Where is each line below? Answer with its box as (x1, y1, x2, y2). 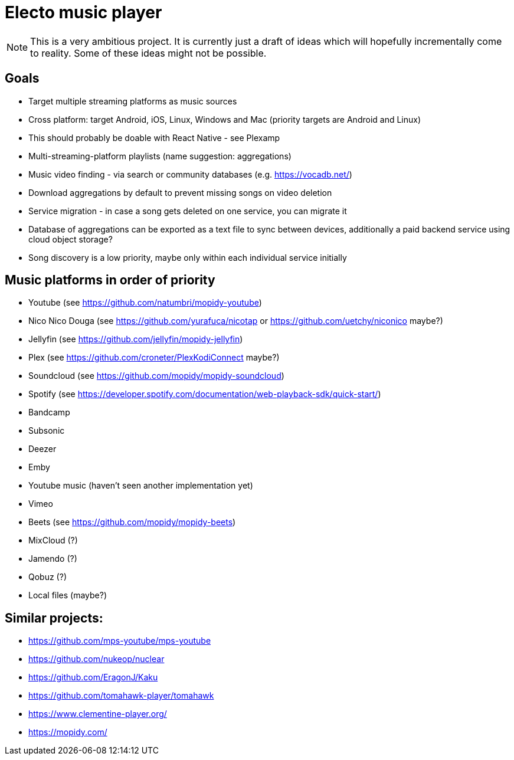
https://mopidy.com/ (28, 727, 107, 738)
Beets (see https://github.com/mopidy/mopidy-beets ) (28, 517, 236, 528)
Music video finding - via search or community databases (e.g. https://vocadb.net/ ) (28, 169, 352, 179)
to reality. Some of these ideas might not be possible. (30, 47, 267, 59)
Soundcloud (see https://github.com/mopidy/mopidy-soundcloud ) (28, 371, 284, 381)
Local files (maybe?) (28, 590, 107, 601)
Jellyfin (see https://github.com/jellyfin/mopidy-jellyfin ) (28, 334, 243, 345)
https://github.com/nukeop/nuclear (28, 654, 165, 664)
